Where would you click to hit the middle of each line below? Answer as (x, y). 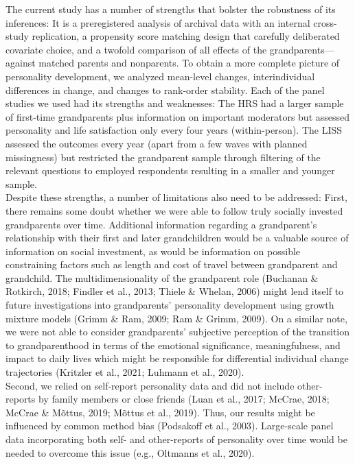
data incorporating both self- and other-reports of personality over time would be (176, 439)
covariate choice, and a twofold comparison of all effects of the (136, 49)
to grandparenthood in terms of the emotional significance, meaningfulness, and (173, 345)
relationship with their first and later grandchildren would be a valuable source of (177, 238)
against (21, 63)
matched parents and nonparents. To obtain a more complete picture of (189, 63)
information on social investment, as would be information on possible (153, 251)
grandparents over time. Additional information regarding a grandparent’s (161, 224)
